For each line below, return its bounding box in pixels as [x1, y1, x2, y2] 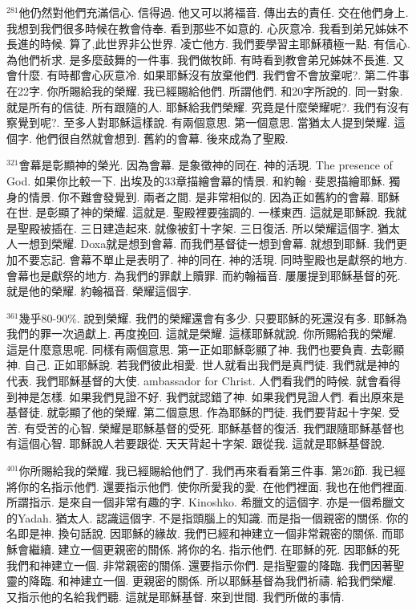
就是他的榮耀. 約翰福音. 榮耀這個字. [6, 283, 192, 299]
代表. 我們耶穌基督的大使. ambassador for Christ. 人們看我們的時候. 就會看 [6, 372, 390, 389]
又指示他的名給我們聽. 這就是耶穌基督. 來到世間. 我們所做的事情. [6, 588, 345, 604]
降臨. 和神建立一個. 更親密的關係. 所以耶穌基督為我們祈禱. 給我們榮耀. [28, 572, 397, 589]
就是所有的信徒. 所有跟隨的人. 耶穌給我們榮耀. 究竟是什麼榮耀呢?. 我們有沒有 [6, 98, 410, 115]
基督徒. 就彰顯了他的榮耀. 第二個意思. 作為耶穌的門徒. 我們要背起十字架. [6, 404, 386, 421]
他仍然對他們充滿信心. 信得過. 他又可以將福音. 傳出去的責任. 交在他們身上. [18, 4, 409, 20]
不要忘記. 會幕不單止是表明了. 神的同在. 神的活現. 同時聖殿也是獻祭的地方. [17, 250, 408, 267]
